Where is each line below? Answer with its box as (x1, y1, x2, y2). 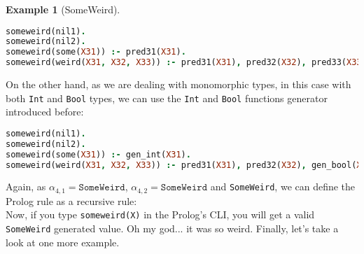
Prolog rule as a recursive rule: (6, 193, 137, 208)
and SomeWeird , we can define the (210, 179, 356, 194)
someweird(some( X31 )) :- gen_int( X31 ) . (6, 149, 191, 160)
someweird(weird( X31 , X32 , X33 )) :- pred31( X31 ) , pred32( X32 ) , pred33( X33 (6, 57, 362, 68)
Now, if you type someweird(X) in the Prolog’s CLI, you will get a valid (6, 207, 315, 222)
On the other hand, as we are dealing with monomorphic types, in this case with (6, 77, 351, 92)
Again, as (6, 179, 46, 194)
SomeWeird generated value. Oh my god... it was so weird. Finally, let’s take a (6, 221, 339, 236)
